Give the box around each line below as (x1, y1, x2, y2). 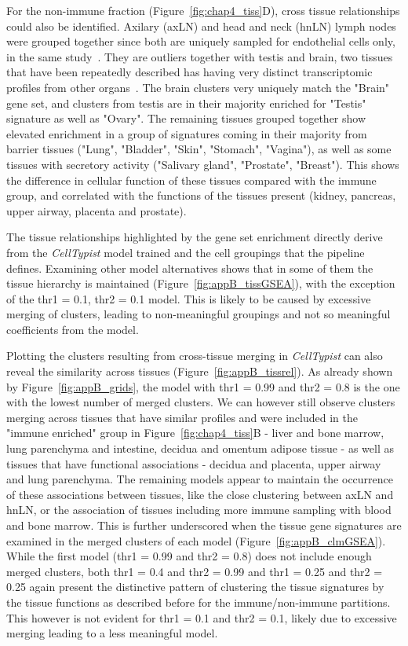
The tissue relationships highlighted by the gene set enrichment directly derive (6, 229, 383, 245)
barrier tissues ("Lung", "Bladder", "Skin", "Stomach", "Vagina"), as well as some (6, 141, 392, 157)
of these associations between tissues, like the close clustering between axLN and (6, 486, 394, 502)
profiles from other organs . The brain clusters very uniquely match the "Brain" (6, 79, 390, 95)
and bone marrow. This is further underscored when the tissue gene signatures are (6, 517, 402, 533)
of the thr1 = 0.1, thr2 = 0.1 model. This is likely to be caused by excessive (6, 290, 371, 306)
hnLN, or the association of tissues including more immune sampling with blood (6, 501, 392, 518)
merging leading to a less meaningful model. (6, 625, 218, 641)
